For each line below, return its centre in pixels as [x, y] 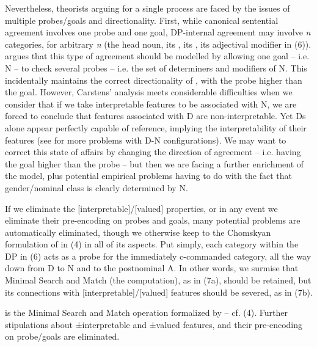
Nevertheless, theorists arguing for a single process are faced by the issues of [148, 8]
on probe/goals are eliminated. [62, 336]
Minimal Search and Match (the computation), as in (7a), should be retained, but [158, 280]
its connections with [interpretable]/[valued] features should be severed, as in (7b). [159, 292]
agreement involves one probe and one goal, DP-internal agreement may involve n [158, 32]
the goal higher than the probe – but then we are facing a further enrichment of [155, 163]
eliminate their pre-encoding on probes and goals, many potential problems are [153, 220]
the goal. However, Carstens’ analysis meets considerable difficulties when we [149, 92]
